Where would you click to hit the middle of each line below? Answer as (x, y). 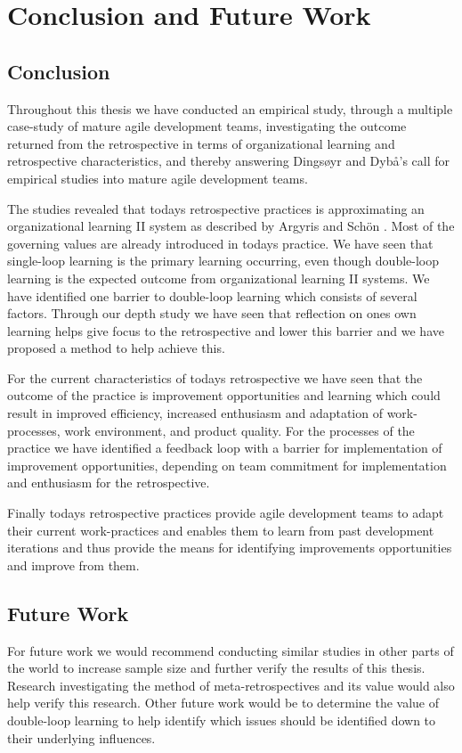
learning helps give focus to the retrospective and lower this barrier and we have (226, 330)
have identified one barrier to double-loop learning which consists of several (212, 295)
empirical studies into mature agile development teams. (158, 178)
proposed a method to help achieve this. (116, 348)
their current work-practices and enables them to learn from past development (221, 530)
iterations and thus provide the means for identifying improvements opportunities (230, 548)
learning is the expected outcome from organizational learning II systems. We (219, 278)
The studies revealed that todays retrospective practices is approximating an (216, 208)
